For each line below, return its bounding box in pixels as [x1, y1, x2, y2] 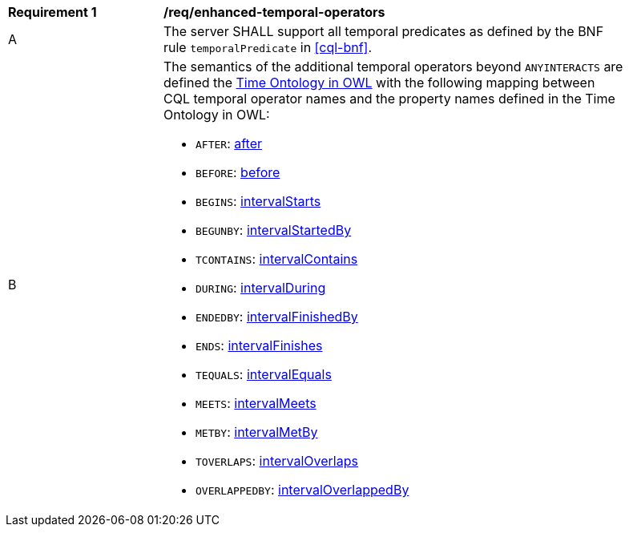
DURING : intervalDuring [196, 280, 326, 296]
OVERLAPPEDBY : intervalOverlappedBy [196, 482, 409, 498]
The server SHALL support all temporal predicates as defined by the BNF [163, 23, 604, 39]
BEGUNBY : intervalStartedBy [196, 222, 352, 238]
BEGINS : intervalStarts [196, 193, 321, 209]
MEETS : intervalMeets [196, 395, 317, 411]
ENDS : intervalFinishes [196, 337, 323, 353]
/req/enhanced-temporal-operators [163, 4, 385, 20]
